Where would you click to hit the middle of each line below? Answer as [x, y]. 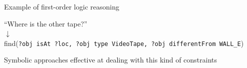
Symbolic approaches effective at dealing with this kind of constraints [111, 60]
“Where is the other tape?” [46, 23]
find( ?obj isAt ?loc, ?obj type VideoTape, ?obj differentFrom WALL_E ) [124, 43]
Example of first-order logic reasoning [62, 6]
